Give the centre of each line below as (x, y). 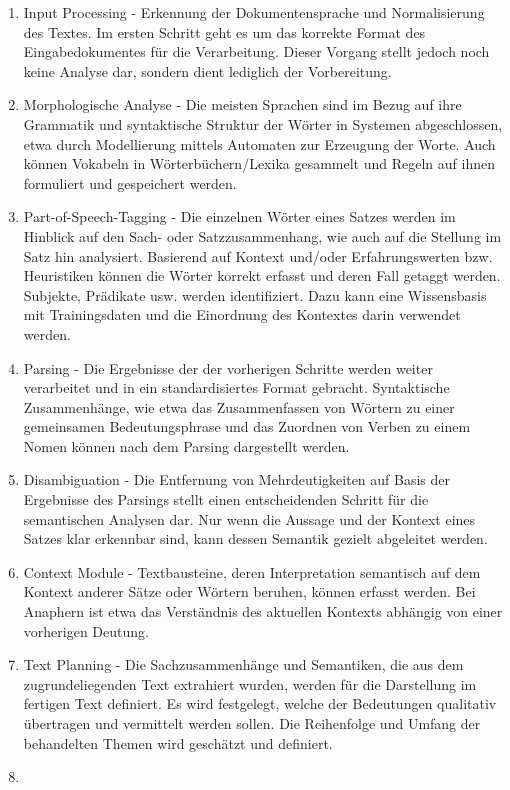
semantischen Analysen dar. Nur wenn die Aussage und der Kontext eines (249, 518)
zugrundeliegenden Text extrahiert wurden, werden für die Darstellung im (250, 683)
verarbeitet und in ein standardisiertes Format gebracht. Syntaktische (236, 387)
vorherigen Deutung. (86, 630)
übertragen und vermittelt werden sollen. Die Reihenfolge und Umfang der (252, 723)
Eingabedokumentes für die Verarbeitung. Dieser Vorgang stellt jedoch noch (256, 51)
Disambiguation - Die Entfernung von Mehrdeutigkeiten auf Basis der (237, 479)
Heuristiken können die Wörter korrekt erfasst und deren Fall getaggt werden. (262, 275)
